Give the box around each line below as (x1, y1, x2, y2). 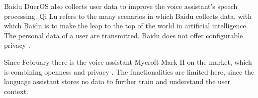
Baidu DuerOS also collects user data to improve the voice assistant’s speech (4, 1, 238, 11)
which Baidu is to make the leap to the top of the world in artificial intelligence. (4, 20, 248, 31)
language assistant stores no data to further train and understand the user (4, 76, 231, 87)
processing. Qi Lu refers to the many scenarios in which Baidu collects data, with (4, 10, 252, 21)
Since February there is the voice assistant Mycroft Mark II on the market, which (4, 56, 252, 67)
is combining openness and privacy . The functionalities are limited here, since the (4, 66, 255, 77)
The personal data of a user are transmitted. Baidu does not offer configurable (4, 30, 243, 40)
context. (4, 86, 28, 96)
